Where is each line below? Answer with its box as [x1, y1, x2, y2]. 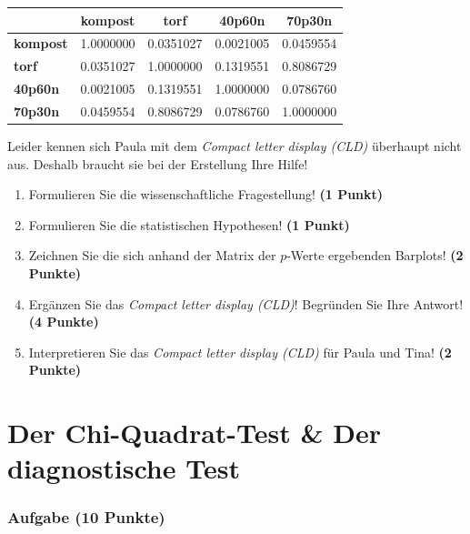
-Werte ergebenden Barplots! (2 [286, 246, 464, 265]
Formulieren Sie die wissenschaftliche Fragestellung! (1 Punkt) [28, 185, 384, 204]
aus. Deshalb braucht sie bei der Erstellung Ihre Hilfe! [7, 154, 308, 173]
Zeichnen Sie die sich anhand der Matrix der [28, 246, 276, 265]
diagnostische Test [7, 449, 240, 487]
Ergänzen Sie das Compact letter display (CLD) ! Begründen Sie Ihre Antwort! [28, 294, 464, 313]
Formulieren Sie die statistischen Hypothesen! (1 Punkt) [28, 215, 350, 234]
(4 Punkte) [28, 312, 99, 331]
